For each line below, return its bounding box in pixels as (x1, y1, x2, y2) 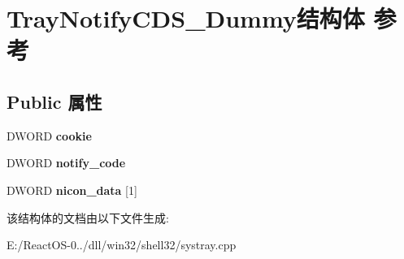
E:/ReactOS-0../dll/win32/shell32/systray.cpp (7, 236, 237, 253)
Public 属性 (7, 88, 102, 114)
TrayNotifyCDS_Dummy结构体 (7, 2, 365, 35)
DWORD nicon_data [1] (7, 181, 137, 198)
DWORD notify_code (7, 154, 126, 171)
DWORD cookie (7, 127, 92, 144)
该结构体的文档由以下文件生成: (7, 209, 169, 226)
